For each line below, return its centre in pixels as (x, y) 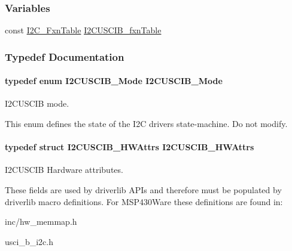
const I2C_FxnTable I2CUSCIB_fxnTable (83, 30)
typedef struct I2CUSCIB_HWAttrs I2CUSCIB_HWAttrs (130, 147)
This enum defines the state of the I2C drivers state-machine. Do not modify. (146, 124)
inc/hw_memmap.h (41, 221)
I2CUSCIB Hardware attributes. (64, 170)
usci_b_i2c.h (29, 241)
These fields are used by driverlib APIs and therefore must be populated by (143, 190)
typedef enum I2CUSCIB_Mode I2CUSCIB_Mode (114, 81)
